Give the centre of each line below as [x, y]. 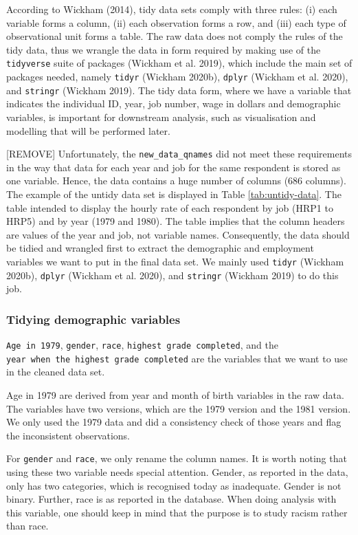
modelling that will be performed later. [88, 130]
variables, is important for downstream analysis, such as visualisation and [161, 117]
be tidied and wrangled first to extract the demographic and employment [160, 248]
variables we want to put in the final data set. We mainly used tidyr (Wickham [175, 261]
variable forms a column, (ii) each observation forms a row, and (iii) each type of [176, 22]
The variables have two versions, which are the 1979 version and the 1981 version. [179, 408]
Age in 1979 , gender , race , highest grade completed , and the [142, 345]
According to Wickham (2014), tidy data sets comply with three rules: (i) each [172, 9]
